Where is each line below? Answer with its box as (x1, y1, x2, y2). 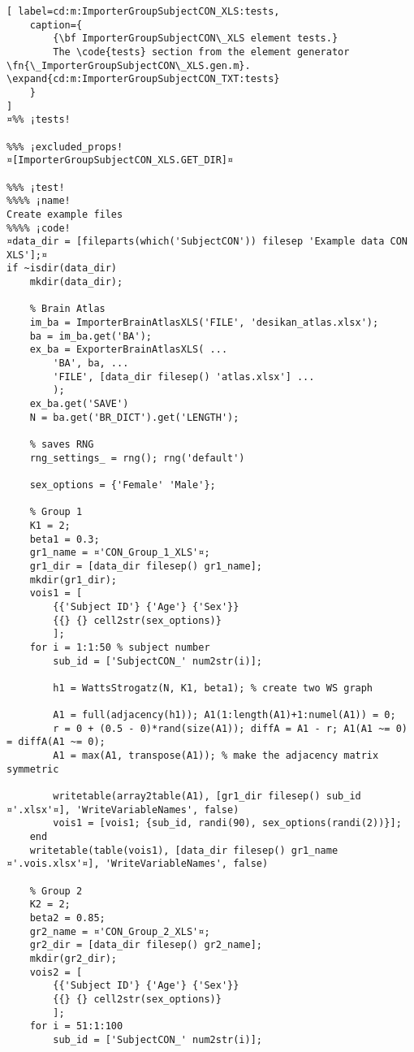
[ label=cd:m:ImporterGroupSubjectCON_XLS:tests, (6, 6, 280, 17)
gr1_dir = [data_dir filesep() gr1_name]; (29, 560, 262, 572)
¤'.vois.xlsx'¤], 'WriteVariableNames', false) (6, 858, 269, 870)
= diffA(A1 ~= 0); (6, 736, 106, 748)
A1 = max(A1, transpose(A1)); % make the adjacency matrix (53, 750, 379, 762)
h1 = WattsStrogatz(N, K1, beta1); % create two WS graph (53, 682, 373, 694)
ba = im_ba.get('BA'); (29, 330, 152, 342)
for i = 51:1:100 (29, 1020, 123, 1033)
